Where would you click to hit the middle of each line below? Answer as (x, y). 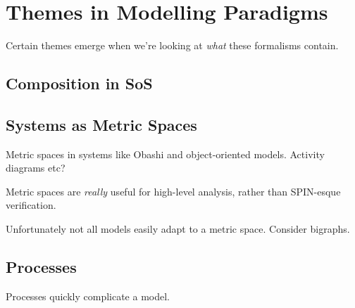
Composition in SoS (79, 83)
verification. (31, 205)
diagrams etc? (36, 168)
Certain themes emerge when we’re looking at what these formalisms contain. (172, 45)
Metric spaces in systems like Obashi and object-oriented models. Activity (165, 154)
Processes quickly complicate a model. (88, 296)
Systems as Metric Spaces (101, 124)
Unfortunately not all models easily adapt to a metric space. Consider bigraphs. (178, 229)
